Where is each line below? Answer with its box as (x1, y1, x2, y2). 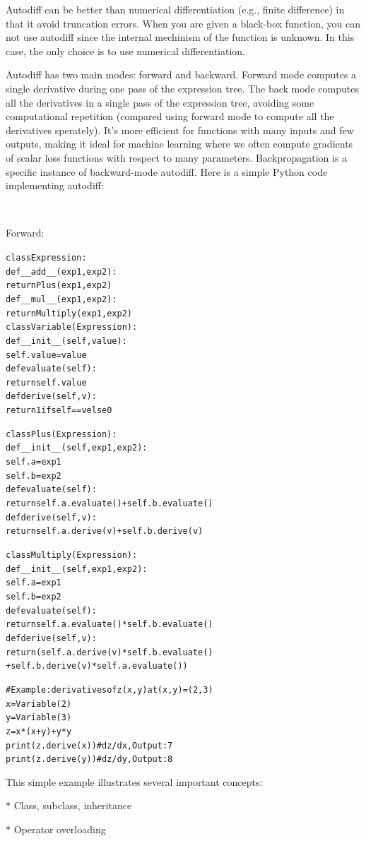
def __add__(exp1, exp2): (6, 266, 117, 277)
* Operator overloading (6, 822, 106, 837)
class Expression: (6, 252, 87, 263)
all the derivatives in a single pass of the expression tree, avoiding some (6, 95, 314, 109)
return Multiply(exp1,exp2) (6, 308, 132, 318)
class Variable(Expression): (6, 322, 138, 333)
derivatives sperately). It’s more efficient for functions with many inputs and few (6, 122, 354, 137)
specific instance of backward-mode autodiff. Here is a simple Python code (6, 164, 328, 179)
